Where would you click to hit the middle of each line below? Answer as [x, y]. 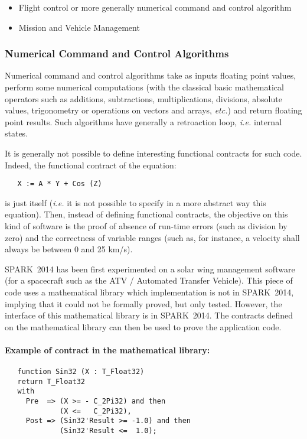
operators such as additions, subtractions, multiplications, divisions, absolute [143, 98]
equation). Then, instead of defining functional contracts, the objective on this [146, 214]
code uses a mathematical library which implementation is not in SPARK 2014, [149, 292]
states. [17, 133]
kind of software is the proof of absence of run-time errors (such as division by [146, 226]
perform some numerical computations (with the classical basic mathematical [144, 87]
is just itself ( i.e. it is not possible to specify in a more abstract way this [135, 202]
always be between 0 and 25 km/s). [69, 249]
